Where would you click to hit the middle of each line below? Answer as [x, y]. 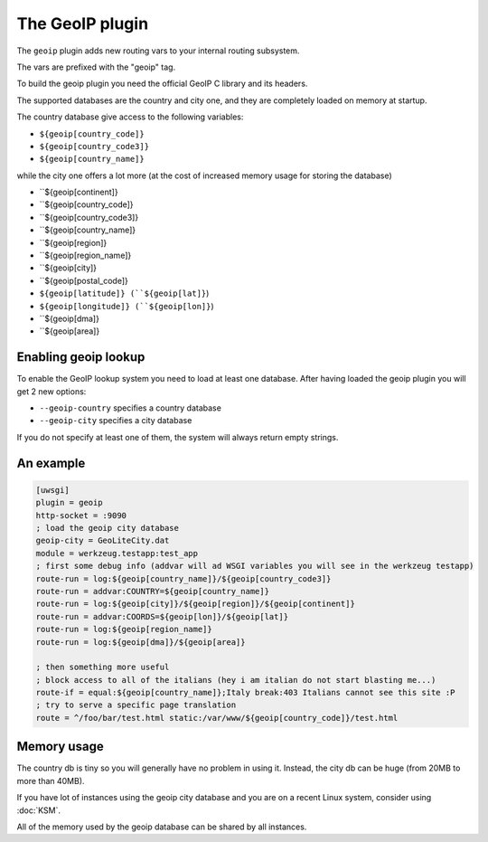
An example [51, 463]
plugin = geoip [69, 503]
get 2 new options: [52, 391]
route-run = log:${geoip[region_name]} [124, 629]
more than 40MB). [51, 781]
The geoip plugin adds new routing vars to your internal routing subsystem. [158, 51]
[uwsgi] [52, 490]
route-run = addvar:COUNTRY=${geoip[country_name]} [153, 591]
